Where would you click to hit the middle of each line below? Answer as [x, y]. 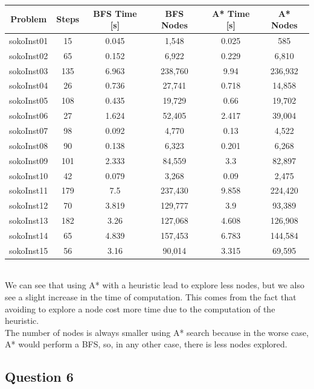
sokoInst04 [29, 85]
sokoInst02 [29, 55]
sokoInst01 [29, 40]
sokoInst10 [29, 175]
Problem [29, 19]
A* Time [231, 13]
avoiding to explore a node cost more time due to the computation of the [140, 308]
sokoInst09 [29, 160]
